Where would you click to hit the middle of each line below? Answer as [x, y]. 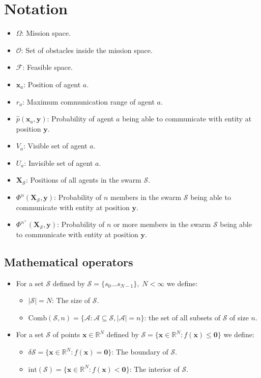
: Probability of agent [80, 119]
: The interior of [154, 369]
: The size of [71, 300]
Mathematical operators [69, 261]
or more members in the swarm [162, 224]
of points [66, 334]
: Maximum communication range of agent [89, 101]
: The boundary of [140, 352]
